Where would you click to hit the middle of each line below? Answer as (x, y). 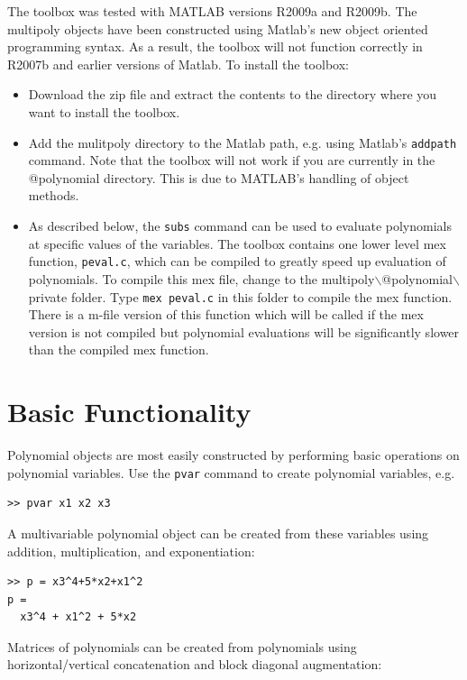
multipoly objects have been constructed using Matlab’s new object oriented (218, 28)
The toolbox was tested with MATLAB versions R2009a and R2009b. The (212, 11)
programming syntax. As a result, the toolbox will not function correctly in (215, 46)
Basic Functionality (129, 412)
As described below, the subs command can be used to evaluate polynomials (240, 225)
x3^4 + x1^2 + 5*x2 (78, 617)
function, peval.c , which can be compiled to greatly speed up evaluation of (237, 261)
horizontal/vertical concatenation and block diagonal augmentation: (195, 664)
